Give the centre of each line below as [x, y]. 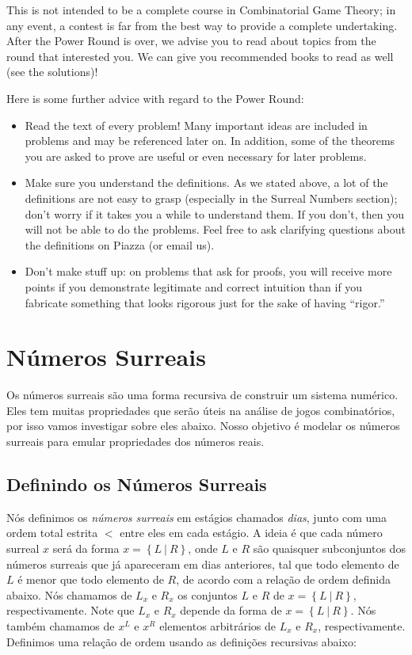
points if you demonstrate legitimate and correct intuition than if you [194, 286]
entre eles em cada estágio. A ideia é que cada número [251, 533]
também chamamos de [61, 625]
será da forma [86, 548]
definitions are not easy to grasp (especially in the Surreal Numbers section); [211, 198]
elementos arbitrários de [218, 625]
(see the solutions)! [52, 72]
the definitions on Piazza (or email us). [120, 244]
